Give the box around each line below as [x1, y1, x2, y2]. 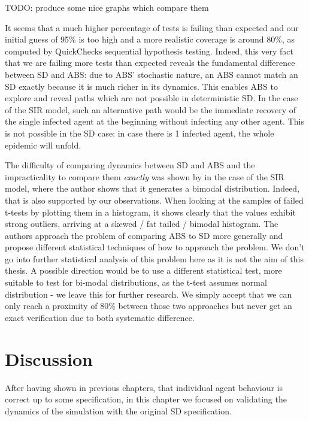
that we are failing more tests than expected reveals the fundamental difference [5, 56, 295, 69]
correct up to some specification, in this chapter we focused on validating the [5, 393, 287, 405]
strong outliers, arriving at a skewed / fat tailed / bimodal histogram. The [5, 217, 278, 230]
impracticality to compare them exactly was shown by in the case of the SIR [5, 170, 284, 183]
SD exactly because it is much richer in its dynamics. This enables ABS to [5, 80, 278, 92]
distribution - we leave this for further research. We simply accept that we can [5, 287, 292, 300]
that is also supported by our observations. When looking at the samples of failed [5, 193, 304, 206]
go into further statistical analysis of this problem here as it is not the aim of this [5, 252, 304, 265]
